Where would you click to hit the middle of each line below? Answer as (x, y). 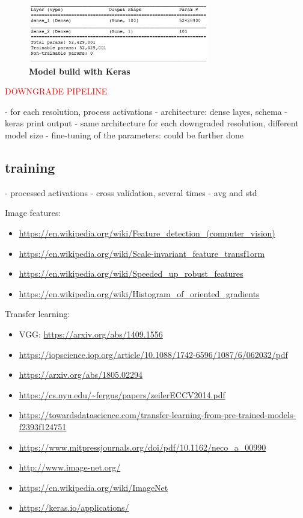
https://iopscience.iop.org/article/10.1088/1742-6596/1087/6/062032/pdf (153, 354)
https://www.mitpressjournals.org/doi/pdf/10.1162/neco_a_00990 (142, 447)
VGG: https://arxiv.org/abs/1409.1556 (91, 334)
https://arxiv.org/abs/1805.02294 (81, 375)
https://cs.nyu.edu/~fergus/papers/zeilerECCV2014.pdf (122, 394)
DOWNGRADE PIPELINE (56, 91)
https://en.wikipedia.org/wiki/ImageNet (93, 487)
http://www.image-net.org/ (70, 467)
